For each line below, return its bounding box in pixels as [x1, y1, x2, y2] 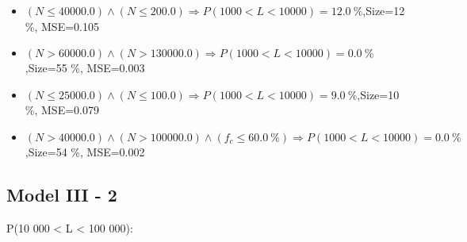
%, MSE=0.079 [25, 102, 99, 118]
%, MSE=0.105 [25, 17, 99, 34]
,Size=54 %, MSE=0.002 [25, 143, 145, 159]
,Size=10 [357, 86, 400, 102]
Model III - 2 [6, 182, 117, 206]
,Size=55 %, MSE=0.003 [25, 60, 145, 76]
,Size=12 [362, 2, 405, 18]
